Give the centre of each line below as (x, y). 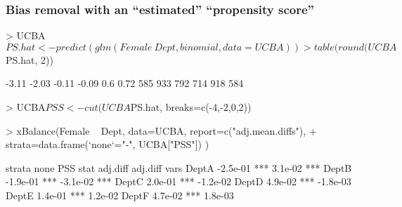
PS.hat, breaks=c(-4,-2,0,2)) (191, 107)
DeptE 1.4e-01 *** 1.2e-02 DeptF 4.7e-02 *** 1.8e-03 (120, 195)
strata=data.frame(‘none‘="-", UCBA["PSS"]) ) (108, 144)
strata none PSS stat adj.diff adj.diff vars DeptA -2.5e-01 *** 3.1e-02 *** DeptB (179, 167)
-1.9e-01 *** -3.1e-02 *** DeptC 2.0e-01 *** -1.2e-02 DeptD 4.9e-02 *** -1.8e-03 (179, 181)
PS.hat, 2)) (30, 59)
